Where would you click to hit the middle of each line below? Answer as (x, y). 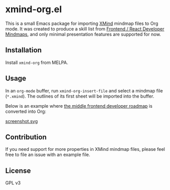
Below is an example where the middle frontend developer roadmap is (79, 106)
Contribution (26, 137)
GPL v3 (13, 183)
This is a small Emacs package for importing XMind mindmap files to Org (82, 23)
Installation (23, 50)
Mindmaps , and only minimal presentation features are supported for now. (83, 34)
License (18, 170)
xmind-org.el (34, 9)
